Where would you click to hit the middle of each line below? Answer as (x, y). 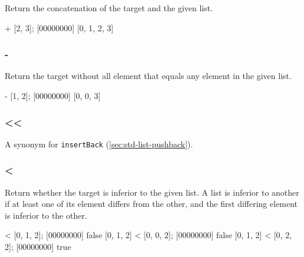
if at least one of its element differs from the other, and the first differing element (151, 204)
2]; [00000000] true (38, 247)
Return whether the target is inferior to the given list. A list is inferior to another (152, 192)
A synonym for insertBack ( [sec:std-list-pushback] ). (99, 144)
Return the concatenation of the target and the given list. (109, 8)
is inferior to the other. (46, 215)
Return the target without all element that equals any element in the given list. (148, 76)
